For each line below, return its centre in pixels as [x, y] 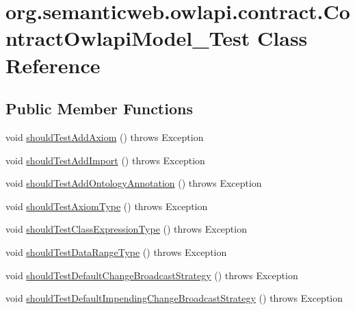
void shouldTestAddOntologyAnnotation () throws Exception [134, 183]
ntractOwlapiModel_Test [128, 38]
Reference [53, 65]
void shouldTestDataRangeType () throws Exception [116, 251]
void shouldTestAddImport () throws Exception [105, 160]
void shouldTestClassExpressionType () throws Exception [126, 229]
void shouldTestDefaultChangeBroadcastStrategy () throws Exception [152, 275]
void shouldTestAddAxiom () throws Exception [105, 137]
